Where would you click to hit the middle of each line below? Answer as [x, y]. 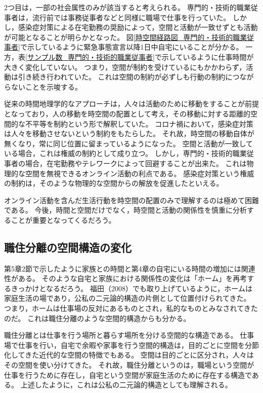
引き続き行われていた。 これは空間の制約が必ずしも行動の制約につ [129, 77]
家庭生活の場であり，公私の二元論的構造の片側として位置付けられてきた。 [127, 298]
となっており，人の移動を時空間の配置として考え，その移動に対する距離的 [127, 113]
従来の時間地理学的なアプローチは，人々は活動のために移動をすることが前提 [131, 104]
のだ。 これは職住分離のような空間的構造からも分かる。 [97, 318]
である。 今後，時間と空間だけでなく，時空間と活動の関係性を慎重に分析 [126, 210]
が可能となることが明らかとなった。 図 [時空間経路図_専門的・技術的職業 [126, 37]
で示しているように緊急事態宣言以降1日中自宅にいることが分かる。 [131, 47]
